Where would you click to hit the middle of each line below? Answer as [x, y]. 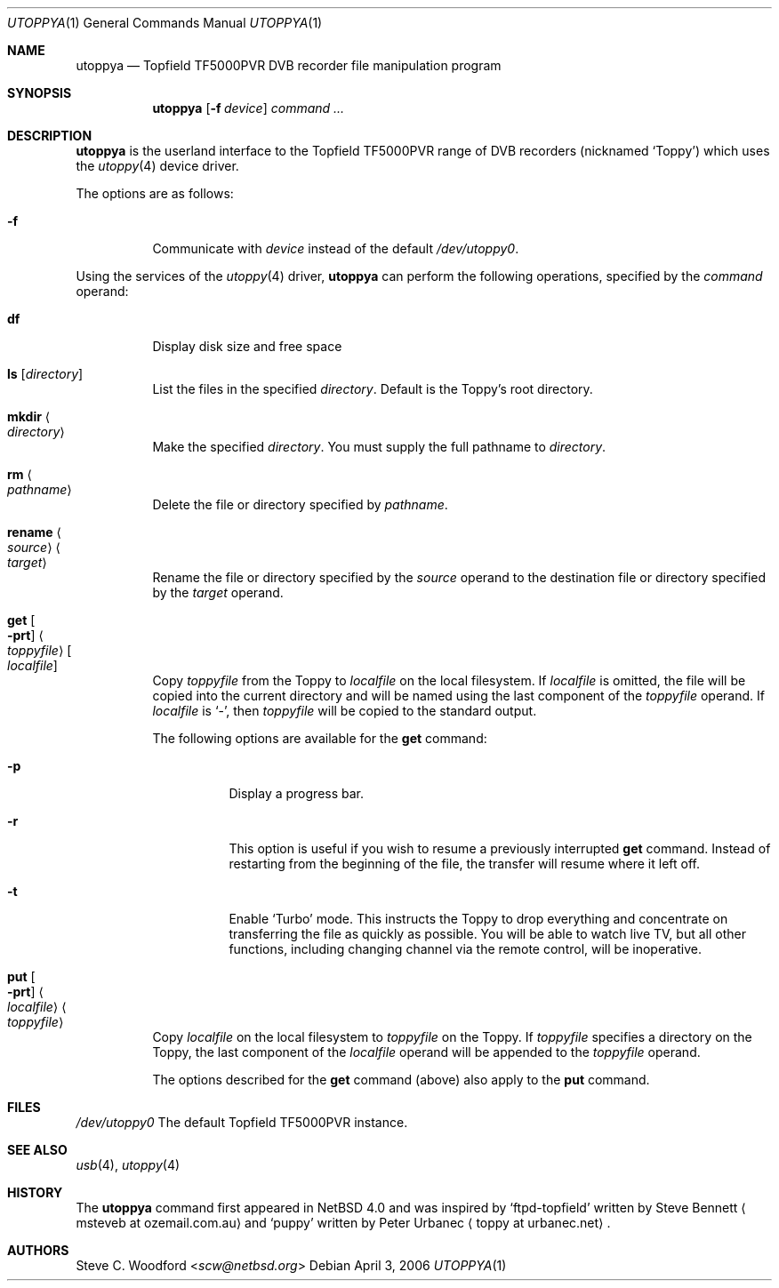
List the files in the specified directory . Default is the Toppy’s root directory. [373, 389]
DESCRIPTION [50, 136]
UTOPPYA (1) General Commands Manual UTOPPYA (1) [165, 23]
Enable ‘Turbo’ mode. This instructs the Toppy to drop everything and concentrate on [478, 919]
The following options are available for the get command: [320, 738]
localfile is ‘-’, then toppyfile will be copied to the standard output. [345, 711]
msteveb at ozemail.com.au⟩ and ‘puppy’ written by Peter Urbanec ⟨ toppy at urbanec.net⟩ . [343, 1223]
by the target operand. [218, 592]
